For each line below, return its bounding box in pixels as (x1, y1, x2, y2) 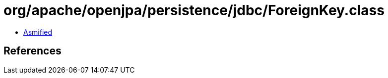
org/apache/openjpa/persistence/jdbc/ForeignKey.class (3, 2, 385, 19)
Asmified (23, 27, 53, 36)
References (3, 45, 62, 57)
